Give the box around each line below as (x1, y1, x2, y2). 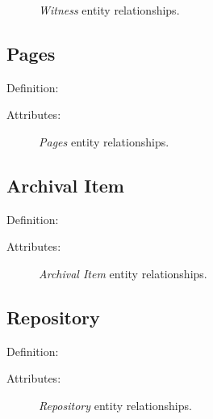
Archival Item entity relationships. (39, 265, 207, 281)
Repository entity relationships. (39, 396, 192, 413)
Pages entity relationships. (39, 133, 169, 150)
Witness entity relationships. (39, 2, 180, 18)
